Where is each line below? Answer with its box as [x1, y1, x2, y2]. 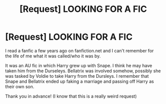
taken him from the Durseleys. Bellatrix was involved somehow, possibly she [5, 68, 161, 74]
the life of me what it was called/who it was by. [5, 53, 101, 59]
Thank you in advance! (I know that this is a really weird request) [5, 93, 137, 99]
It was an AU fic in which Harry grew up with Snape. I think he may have [5, 62, 153, 68]
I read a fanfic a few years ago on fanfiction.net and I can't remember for [5, 48, 154, 53]
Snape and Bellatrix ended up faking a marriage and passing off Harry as [5, 78, 154, 84]
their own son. [5, 83, 35, 90]
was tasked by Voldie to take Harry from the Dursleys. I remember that [5, 73, 149, 79]
